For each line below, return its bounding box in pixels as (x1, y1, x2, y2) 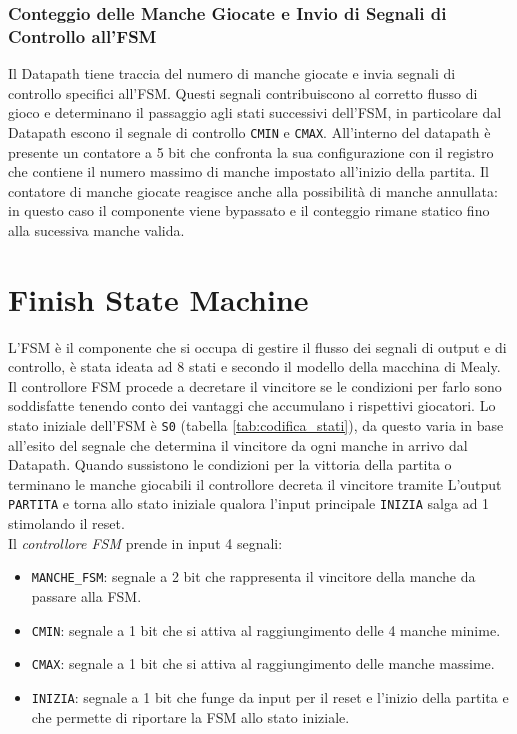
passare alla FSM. (31, 585, 142, 606)
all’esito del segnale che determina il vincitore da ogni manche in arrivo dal (8, 434, 468, 455)
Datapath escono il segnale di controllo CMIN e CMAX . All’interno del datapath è (8, 121, 491, 142)
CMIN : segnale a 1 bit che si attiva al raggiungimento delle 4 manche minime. (31, 619, 501, 640)
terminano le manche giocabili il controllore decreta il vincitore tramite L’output (8, 473, 502, 494)
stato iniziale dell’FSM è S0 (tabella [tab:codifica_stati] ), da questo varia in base (8, 415, 504, 436)
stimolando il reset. (8, 513, 125, 534)
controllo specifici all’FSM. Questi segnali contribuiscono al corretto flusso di (8, 82, 478, 103)
